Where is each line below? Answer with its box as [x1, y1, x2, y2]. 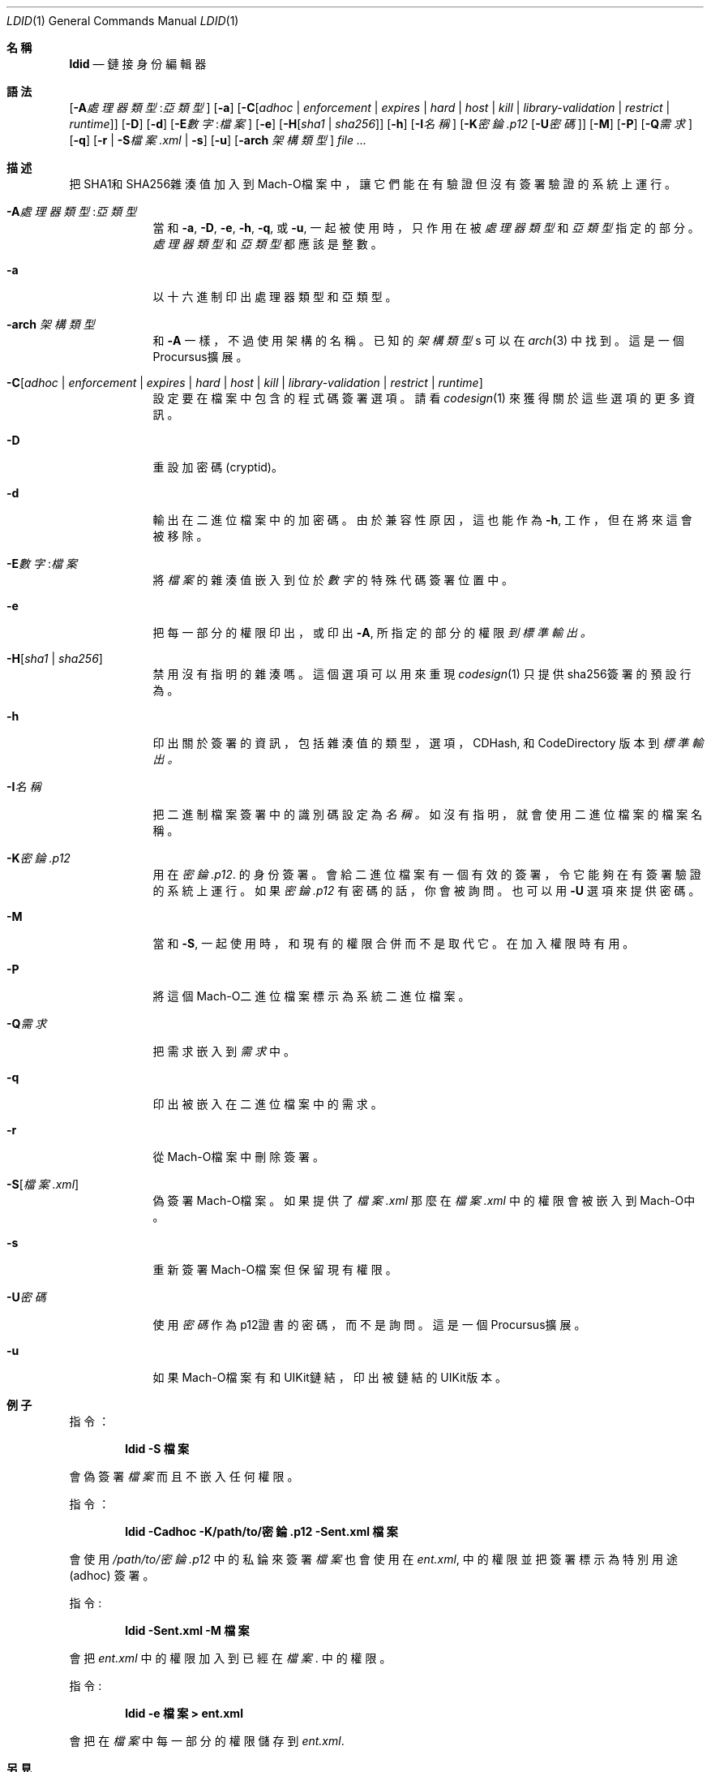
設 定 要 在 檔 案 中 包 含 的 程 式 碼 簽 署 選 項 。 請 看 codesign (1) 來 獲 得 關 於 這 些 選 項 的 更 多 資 [152, 391, 696, 405]
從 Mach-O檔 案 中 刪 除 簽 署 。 [152, 1150, 325, 1163]
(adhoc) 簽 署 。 [69, 1568, 155, 1582]
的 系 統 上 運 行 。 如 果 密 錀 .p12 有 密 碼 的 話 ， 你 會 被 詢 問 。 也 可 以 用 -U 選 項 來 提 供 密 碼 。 [152, 884, 700, 897]
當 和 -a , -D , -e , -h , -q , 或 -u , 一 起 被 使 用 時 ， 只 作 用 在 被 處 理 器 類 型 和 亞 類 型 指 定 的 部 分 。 [152, 221, 700, 234]
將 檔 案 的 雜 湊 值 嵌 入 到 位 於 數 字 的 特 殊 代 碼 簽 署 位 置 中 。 [152, 573, 514, 587]
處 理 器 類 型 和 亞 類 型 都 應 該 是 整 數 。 [152, 237, 383, 251]
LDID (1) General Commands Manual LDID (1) [6, 14, 239, 28]
